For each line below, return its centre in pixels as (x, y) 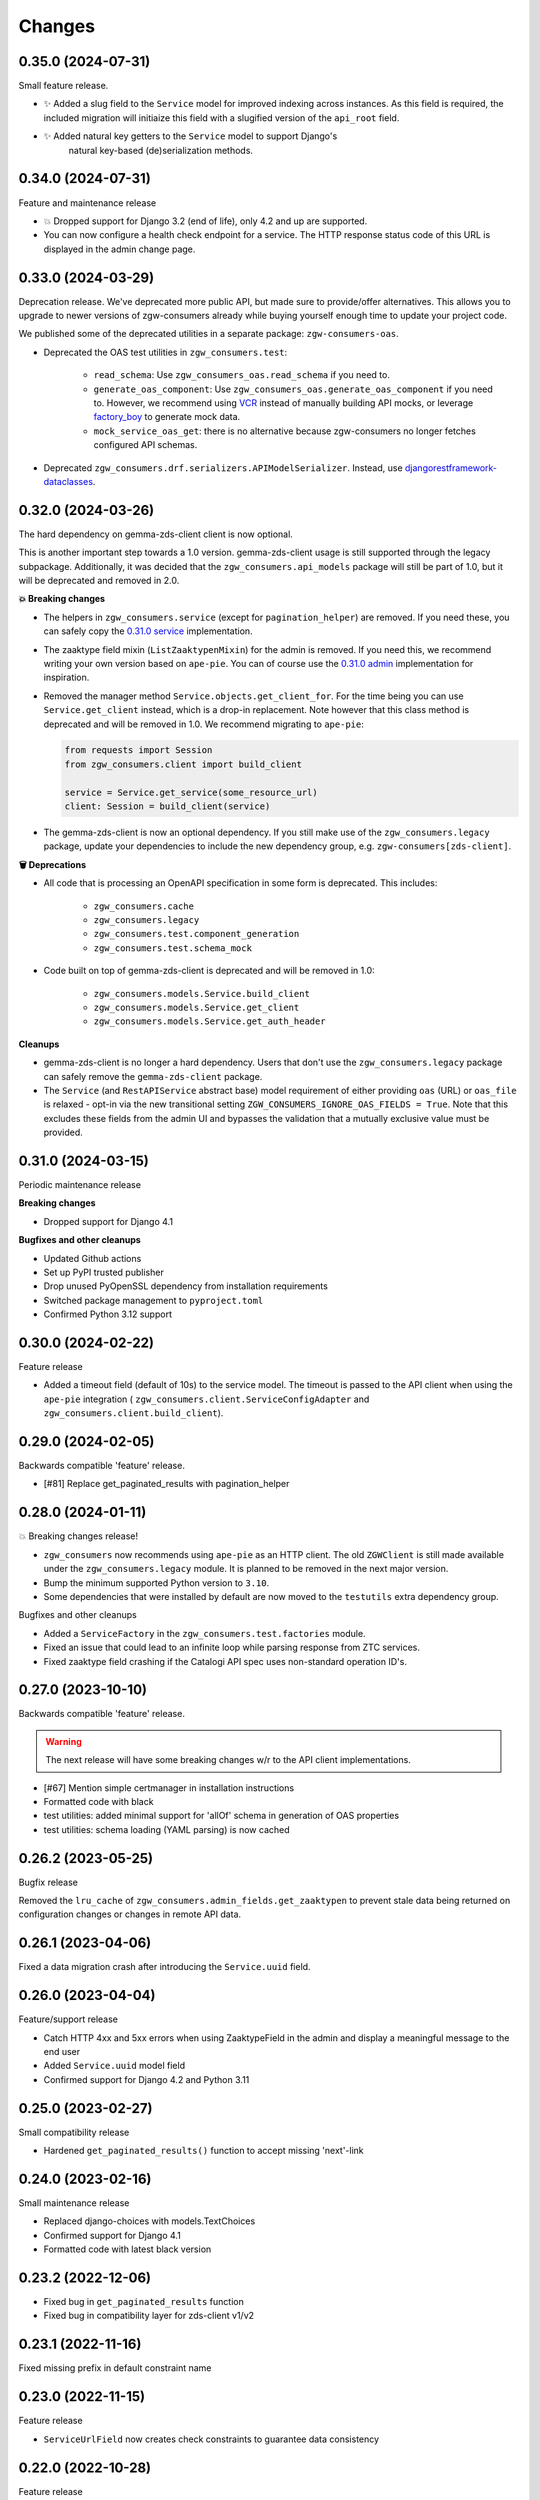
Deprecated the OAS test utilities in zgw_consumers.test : (165, 352)
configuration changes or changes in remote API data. (130, 1914)
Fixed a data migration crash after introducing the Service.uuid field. (164, 1967)
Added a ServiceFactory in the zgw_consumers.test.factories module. (204, 1633)
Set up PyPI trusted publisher (103, 1272)
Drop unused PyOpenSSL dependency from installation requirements (186, 1286)
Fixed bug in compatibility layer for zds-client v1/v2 (149, 2316)
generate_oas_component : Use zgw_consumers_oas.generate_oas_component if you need (293, 389)
